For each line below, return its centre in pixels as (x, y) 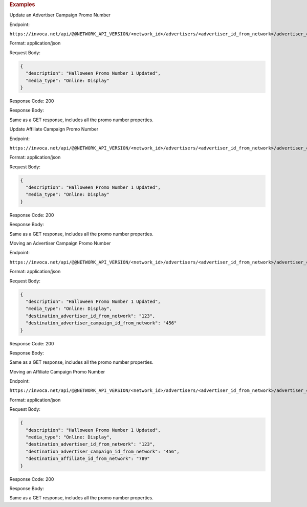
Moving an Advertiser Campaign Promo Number (60, 244)
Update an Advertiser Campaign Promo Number (60, 15)
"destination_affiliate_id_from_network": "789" (88, 459)
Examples (22, 4)
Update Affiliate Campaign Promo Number (54, 129)
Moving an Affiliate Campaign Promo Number (57, 371)
